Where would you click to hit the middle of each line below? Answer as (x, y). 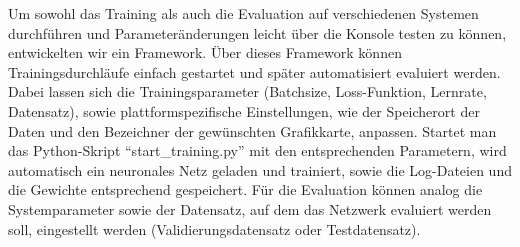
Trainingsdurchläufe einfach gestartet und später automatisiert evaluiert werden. (254, 71)
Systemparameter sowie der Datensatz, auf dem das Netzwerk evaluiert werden (250, 208)
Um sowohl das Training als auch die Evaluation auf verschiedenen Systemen (243, 13)
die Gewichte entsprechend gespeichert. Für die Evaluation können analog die (245, 189)
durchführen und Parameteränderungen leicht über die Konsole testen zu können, (257, 32)
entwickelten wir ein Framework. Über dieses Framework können (205, 52)
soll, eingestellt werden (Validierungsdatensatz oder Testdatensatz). (214, 228)
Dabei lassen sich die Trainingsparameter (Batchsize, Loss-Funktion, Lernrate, (247, 91)
